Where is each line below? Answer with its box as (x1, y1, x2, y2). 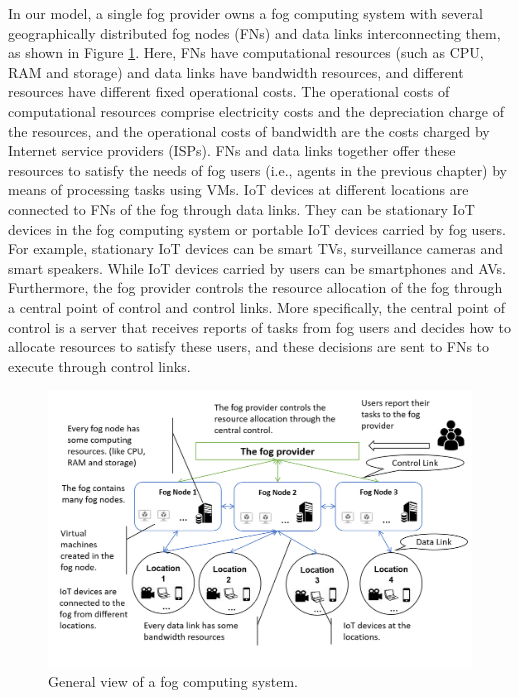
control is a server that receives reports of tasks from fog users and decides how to (8, 316, 511, 337)
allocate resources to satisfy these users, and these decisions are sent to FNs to (8, 336, 490, 357)
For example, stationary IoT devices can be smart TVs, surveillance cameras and (8, 238, 504, 259)
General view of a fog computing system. (48, 670, 298, 691)
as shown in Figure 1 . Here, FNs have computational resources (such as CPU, (8, 42, 484, 63)
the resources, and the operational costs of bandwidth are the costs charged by (8, 120, 490, 141)
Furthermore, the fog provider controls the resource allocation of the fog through (8, 277, 503, 298)
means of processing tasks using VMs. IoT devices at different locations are (8, 179, 469, 200)
